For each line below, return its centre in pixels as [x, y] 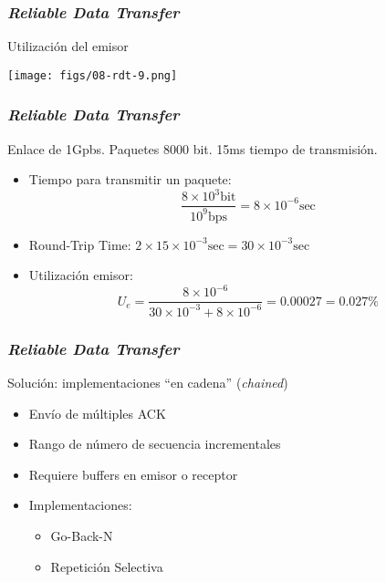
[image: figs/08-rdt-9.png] [93, 75]
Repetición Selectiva [107, 566]
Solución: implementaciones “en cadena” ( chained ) [148, 383]
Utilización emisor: [81, 275]
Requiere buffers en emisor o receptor [133, 474]
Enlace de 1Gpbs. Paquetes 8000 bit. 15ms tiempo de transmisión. [193, 148]
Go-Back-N [82, 536]
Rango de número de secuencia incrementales [155, 444]
